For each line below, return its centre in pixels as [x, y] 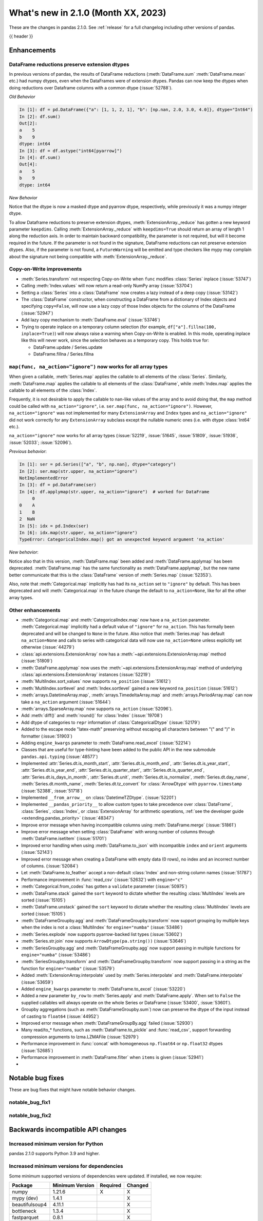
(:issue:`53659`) [37, 982]
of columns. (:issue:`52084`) [50, 866]
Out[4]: [28, 164]
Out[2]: [28, 124]
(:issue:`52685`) [37, 1051]
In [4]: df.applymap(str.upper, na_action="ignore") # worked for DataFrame [114, 492]
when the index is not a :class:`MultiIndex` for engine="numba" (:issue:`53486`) [102, 927]
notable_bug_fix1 [30, 1102]
